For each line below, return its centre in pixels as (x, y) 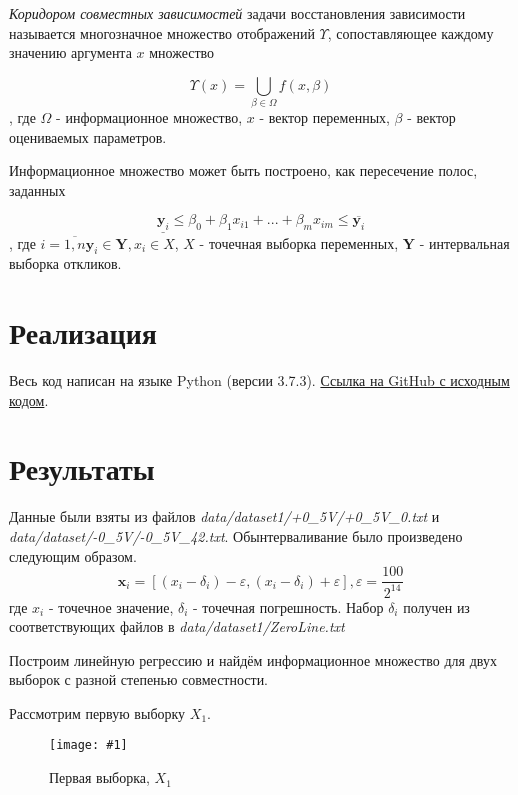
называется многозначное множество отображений (162, 32)
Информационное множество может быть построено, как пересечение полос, (243, 170)
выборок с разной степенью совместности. (139, 679)
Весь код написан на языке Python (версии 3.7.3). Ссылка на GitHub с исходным (259, 380)
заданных (37, 189)
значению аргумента (70, 52)
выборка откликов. (65, 263)
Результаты (82, 468)
